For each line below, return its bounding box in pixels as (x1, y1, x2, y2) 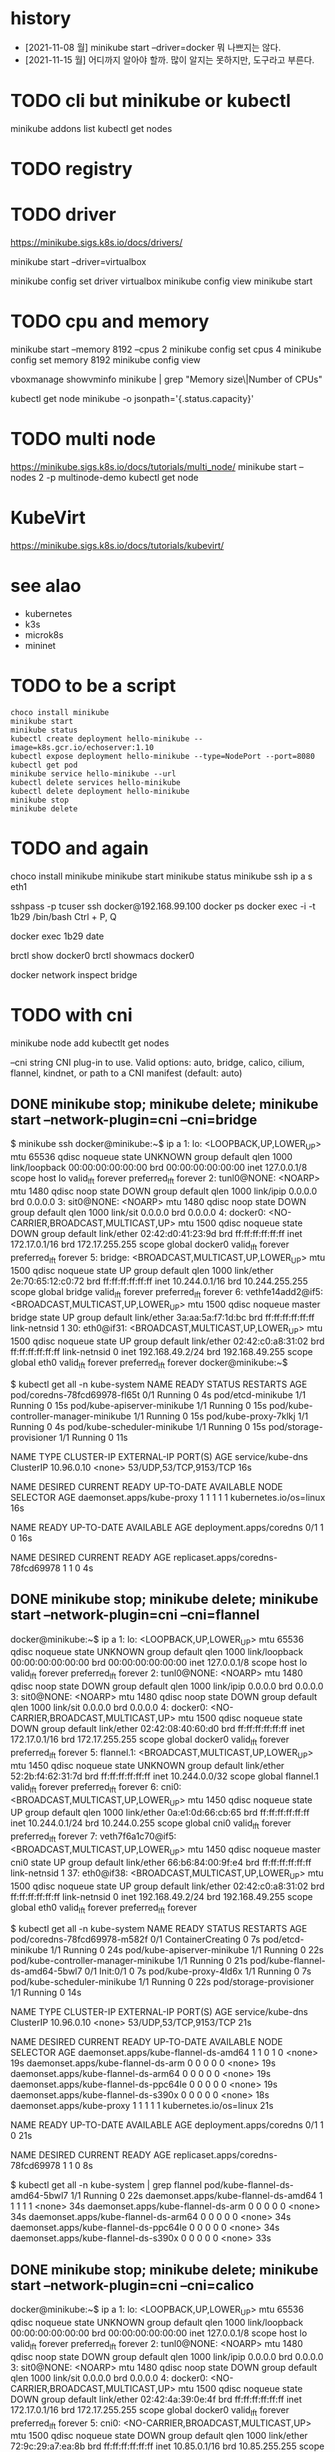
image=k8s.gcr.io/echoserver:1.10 (10, 742, 155, 752)
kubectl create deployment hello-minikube (10, 733, 190, 744)
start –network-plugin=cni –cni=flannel (10, 1607, 260, 1624)
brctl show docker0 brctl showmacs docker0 (10, 949, 195, 961)
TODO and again (10, 837, 149, 859)
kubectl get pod (10, 760, 78, 770)
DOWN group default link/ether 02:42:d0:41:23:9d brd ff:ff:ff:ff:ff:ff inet (10, 1227, 303, 1239)
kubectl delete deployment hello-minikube (10, 786, 190, 796)
